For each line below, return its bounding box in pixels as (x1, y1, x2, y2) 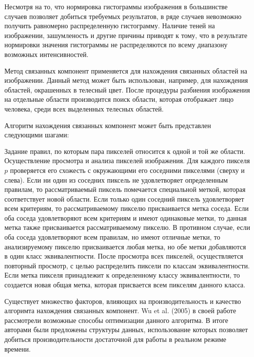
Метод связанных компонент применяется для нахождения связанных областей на (4, 65, 248, 75)
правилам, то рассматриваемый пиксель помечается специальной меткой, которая (4, 184, 246, 194)
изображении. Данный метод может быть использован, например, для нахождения (4, 75, 248, 85)
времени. (4, 343, 31, 354)
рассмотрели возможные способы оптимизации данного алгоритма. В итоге (4, 315, 228, 325)
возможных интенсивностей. (4, 49, 89, 59)
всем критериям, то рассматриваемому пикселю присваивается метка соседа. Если (4, 203, 249, 213)
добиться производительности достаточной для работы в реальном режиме (4, 334, 227, 344)
